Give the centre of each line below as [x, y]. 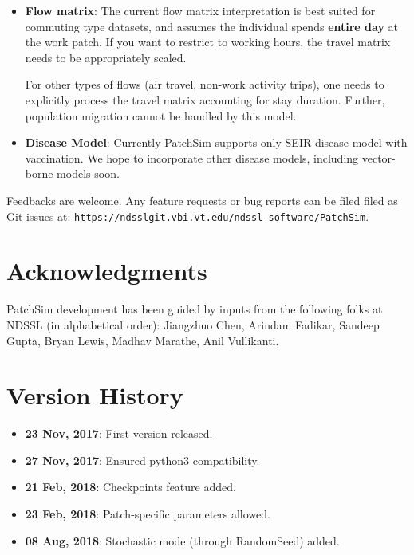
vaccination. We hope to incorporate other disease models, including [192, 157]
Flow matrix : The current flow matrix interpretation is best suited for [200, 10]
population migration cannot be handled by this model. [161, 115]
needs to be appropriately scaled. [106, 57]
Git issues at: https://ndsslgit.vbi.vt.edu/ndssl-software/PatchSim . [188, 216]
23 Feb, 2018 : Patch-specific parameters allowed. [148, 514]
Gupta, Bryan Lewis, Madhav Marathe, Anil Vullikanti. [143, 340]
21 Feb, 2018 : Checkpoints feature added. [130, 487]
